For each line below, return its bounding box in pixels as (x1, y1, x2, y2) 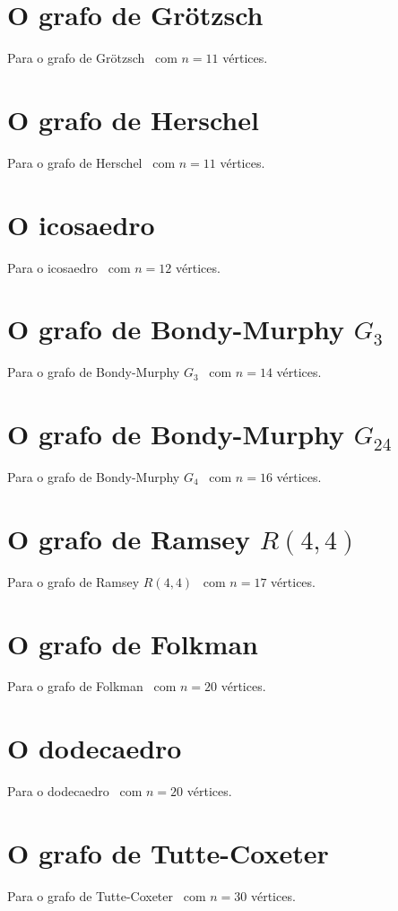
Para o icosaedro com (7, 258, 131, 276)
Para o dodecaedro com (7, 782, 143, 801)
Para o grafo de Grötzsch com (7, 48, 177, 67)
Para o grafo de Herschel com (7, 153, 176, 171)
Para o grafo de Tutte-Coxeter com (7, 886, 206, 905)
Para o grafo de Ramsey (7, 572, 140, 591)
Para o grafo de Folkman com (7, 677, 177, 696)
